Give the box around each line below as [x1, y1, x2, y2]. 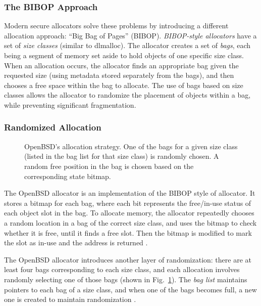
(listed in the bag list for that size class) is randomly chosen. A [24, 151, 219, 161]
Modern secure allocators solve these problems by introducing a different [4, 20, 229, 31]
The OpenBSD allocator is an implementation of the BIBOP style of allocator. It [4, 188, 255, 198]
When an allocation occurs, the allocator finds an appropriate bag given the [4, 60, 239, 70]
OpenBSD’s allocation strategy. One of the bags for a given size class [24, 141, 238, 151]
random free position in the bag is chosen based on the [24, 160, 194, 171]
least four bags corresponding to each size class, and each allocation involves [4, 264, 240, 275]
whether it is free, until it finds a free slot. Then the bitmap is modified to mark [4, 227, 252, 238]
